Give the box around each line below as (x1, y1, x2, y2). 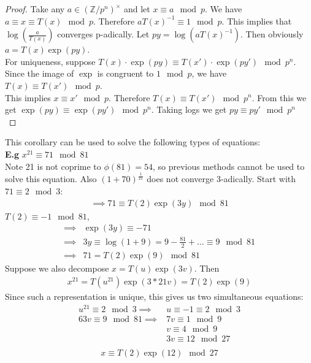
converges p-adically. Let (57, 28, 150, 40)
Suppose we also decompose (5, 261, 109, 274)
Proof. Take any (5, 2, 65, 15)
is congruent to (97, 67, 154, 80)
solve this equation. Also (5, 172, 97, 185)
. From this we (251, 91, 307, 104)
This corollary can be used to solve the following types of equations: (5, 136, 261, 148)
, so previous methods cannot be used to (152, 159, 305, 172)
